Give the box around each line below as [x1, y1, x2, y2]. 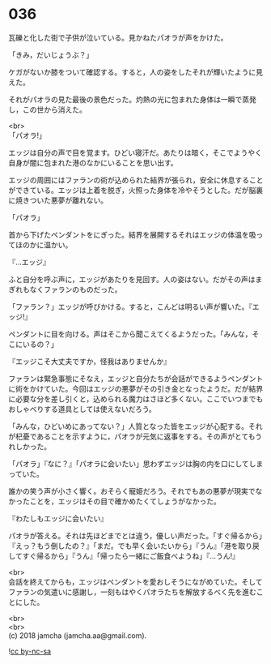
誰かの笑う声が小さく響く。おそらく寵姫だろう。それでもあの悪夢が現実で [8, 486, 256, 495]
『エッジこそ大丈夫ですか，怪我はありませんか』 [8, 356, 171, 366]
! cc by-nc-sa [8, 646, 51, 656]
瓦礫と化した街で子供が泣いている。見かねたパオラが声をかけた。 [8, 32, 228, 42]
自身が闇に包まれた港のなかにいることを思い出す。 [8, 157, 178, 167]
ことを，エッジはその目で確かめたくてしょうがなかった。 [29, 496, 221, 506]
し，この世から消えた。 [8, 105, 87, 114]
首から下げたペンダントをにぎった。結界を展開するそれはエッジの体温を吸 [8, 229, 256, 239]
